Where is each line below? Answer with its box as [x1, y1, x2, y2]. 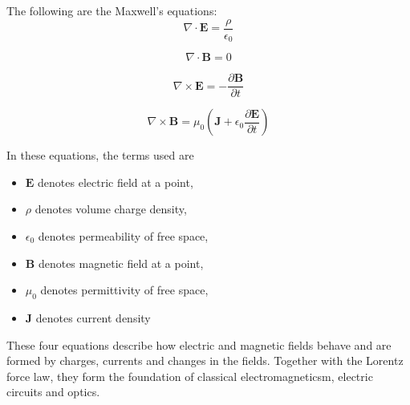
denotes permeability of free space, [38, 227, 209, 244]
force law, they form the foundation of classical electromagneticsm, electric [6, 367, 373, 384]
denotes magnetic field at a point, [38, 254, 204, 271]
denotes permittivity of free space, [40, 281, 209, 298]
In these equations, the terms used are [6, 147, 194, 164]
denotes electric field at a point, [38, 173, 193, 190]
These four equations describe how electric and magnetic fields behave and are [6, 336, 392, 353]
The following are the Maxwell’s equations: [6, 2, 217, 18]
